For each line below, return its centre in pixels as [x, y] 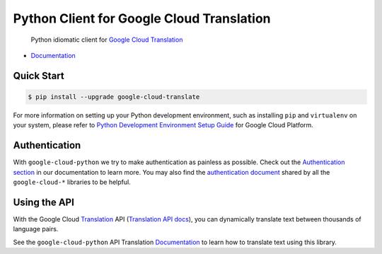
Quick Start [39, 75]
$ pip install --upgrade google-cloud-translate [114, 97]
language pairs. [36, 229]
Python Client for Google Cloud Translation [142, 18]
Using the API [44, 202]
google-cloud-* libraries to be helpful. [72, 182]
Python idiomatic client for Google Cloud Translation [107, 40]
